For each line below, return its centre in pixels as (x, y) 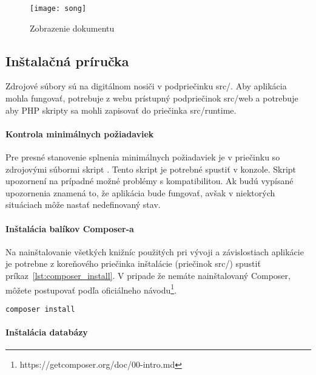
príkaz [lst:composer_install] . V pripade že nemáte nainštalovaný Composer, (148, 275)
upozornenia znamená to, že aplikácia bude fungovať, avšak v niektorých (140, 192)
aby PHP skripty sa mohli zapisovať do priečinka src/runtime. (121, 110)
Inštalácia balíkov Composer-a (70, 228)
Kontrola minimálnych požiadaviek (80, 133)
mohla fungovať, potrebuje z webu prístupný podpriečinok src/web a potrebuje (152, 98)
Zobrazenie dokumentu (72, 28)
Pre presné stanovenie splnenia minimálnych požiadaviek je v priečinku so (143, 157)
